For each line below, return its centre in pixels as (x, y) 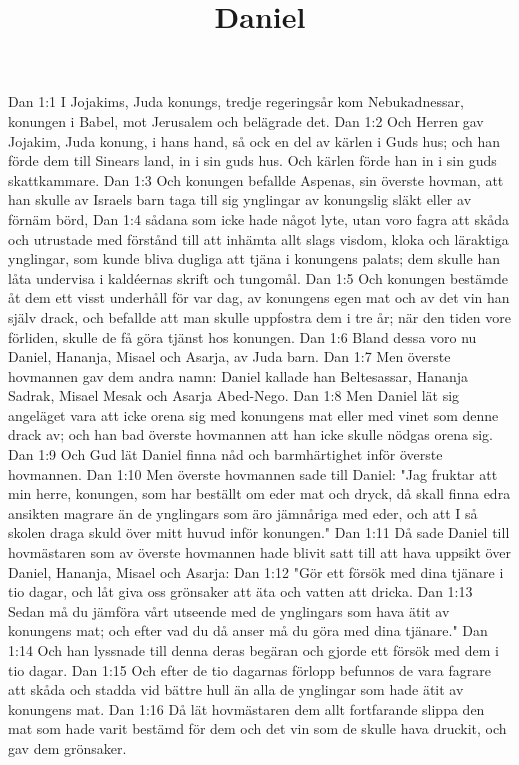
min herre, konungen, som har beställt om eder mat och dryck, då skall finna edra (259, 493)
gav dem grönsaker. (67, 747)
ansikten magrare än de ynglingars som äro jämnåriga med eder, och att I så (243, 512)
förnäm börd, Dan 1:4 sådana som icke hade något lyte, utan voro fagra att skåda (259, 218)
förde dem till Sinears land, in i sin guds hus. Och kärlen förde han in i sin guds (252, 160)
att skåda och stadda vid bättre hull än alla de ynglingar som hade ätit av (236, 689)
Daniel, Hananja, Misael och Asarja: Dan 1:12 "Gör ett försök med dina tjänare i (256, 571)
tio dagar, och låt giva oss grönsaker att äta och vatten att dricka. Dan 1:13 (240, 591)
